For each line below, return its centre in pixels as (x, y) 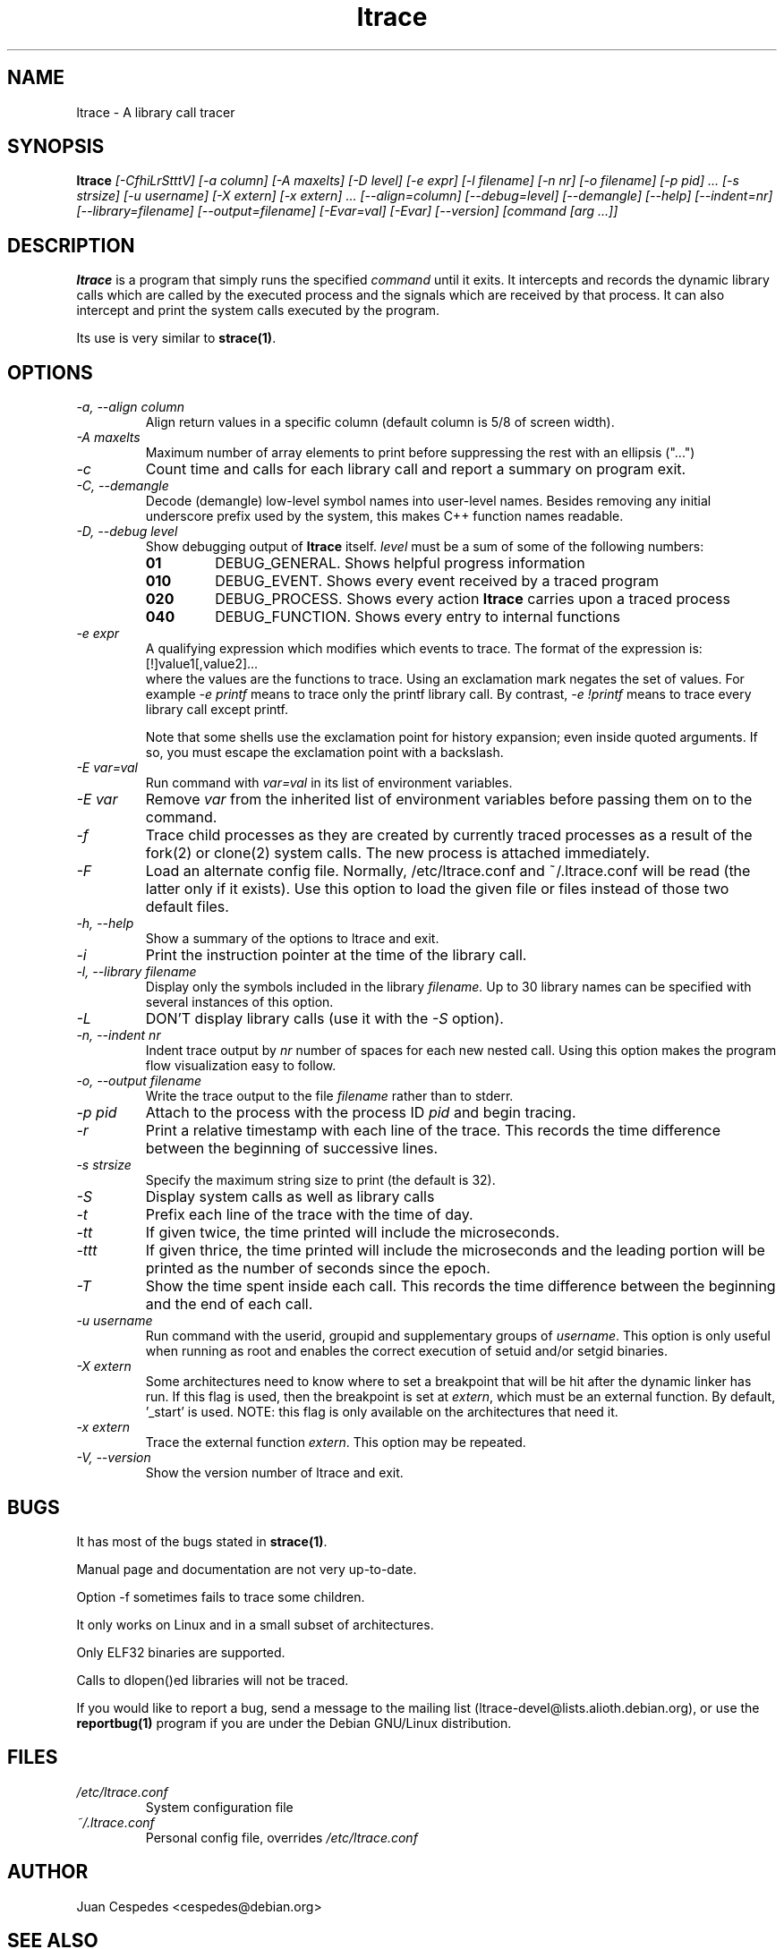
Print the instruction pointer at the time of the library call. (336, 955)
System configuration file (219, 1807)
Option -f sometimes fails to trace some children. (221, 1596)
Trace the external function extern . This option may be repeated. (336, 1443)
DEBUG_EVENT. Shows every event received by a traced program (437, 581)
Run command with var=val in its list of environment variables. (329, 783)
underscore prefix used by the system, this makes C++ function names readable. (384, 516)
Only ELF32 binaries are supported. (181, 1652)
